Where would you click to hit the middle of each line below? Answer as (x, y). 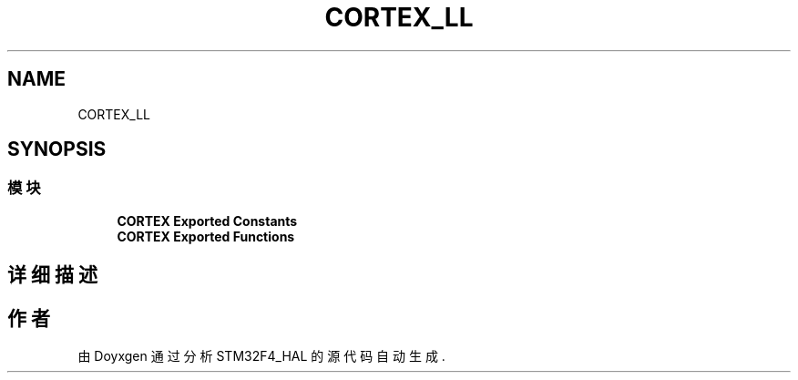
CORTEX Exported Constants (207, 221)
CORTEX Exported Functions (206, 236)
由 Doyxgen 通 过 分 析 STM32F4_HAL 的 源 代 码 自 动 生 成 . (261, 356)
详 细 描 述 (52, 275)
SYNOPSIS (57, 149)
